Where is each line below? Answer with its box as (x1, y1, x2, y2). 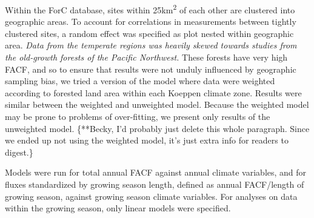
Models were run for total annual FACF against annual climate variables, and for (5, 166, 307, 179)
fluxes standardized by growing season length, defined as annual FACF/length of (5, 177, 304, 190)
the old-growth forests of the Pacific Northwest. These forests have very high (5, 51, 288, 64)
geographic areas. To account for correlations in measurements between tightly (5, 15, 296, 28)
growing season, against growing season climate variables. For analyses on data (5, 190, 298, 202)
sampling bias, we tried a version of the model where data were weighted (5, 74, 275, 87)
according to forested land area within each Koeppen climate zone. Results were (5, 86, 302, 99)
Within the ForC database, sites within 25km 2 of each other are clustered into (5, 2, 295, 16)
